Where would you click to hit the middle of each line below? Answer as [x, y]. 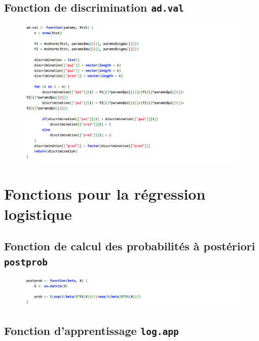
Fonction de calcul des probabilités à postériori [130, 246]
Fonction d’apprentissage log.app [91, 331]
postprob [26, 262]
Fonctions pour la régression [105, 194]
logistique [38, 214]
